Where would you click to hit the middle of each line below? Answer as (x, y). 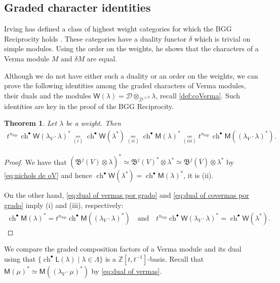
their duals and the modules (48, 95)
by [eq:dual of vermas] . (127, 271)
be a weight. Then (93, 123)
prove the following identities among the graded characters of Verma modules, (125, 85)
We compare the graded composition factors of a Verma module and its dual (123, 249)
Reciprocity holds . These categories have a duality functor (95, 38)
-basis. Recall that (176, 258)
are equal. (102, 58)
